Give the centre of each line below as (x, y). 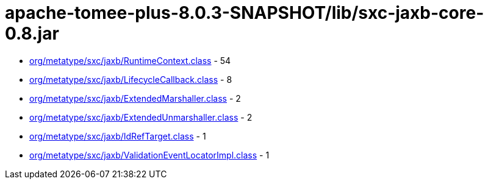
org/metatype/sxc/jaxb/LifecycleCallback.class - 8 (131, 79)
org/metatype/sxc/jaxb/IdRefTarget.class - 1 (118, 136)
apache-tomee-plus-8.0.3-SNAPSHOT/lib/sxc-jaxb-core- (245, 13)
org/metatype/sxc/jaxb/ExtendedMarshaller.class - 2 (135, 98)
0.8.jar (32, 34)
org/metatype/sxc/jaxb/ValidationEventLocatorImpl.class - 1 (149, 155)
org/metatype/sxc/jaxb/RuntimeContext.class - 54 (130, 60)
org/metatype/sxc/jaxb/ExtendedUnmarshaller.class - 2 (141, 117)
